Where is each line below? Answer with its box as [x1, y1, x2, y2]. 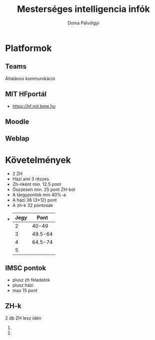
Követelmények [5, 154, 71, 166]
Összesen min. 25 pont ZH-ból [12, 186, 76, 192]
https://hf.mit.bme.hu [12, 103, 56, 109]
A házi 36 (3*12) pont [12, 197, 57, 203]
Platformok [5, 42, 52, 54]
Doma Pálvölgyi [67, 20, 100, 26]
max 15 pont [12, 287, 38, 294]
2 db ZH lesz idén [5, 315, 41, 321]
